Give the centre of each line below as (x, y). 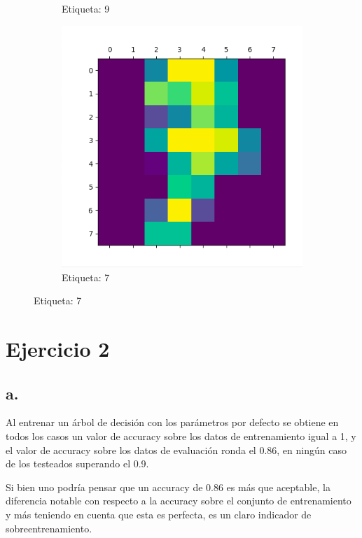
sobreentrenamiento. (49, 528)
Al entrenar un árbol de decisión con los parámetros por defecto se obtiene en (172, 422)
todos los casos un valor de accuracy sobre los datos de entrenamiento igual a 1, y (181, 436)
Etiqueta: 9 (86, 8)
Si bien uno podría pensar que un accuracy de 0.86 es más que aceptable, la (168, 487)
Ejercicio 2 (58, 348)
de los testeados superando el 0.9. (77, 463)
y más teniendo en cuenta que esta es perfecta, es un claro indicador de (159, 514)
